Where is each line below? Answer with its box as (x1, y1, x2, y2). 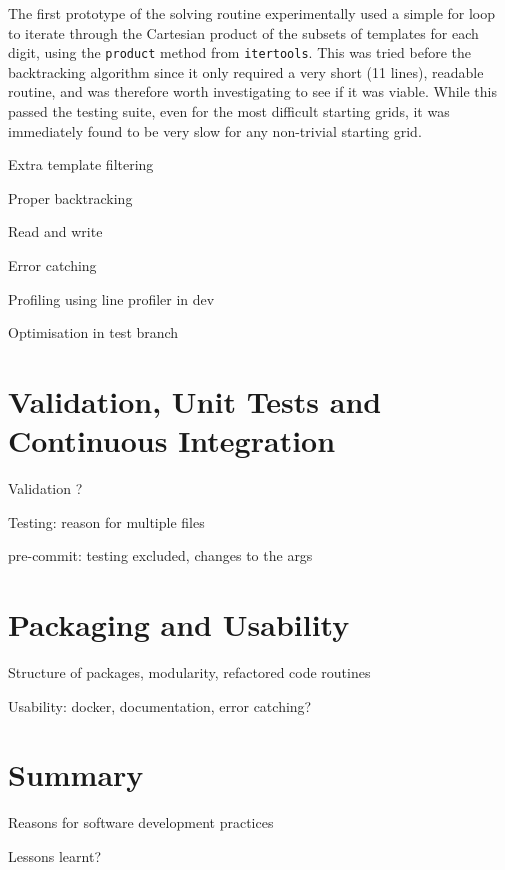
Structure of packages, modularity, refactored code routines (8, 662, 371, 682)
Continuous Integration (8, 420, 336, 461)
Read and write (8, 221, 103, 242)
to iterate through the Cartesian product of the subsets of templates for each (8, 22, 479, 43)
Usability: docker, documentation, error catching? (8, 695, 312, 716)
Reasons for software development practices (8, 812, 274, 833)
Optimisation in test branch (8, 322, 179, 343)
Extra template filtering (8, 154, 154, 175)
